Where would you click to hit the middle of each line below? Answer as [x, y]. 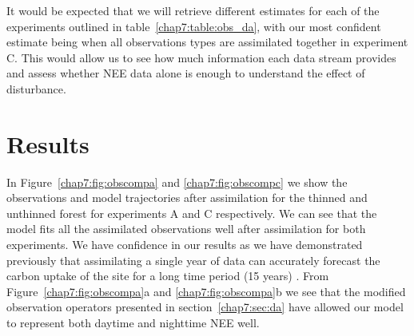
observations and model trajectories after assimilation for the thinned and [187, 198]
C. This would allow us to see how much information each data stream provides [201, 57]
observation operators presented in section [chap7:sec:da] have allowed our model [205, 307]
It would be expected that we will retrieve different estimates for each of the [193, 10]
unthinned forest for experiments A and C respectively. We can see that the [192, 213]
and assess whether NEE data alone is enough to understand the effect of [186, 73]
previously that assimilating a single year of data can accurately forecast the [193, 260]
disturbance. [36, 88]
